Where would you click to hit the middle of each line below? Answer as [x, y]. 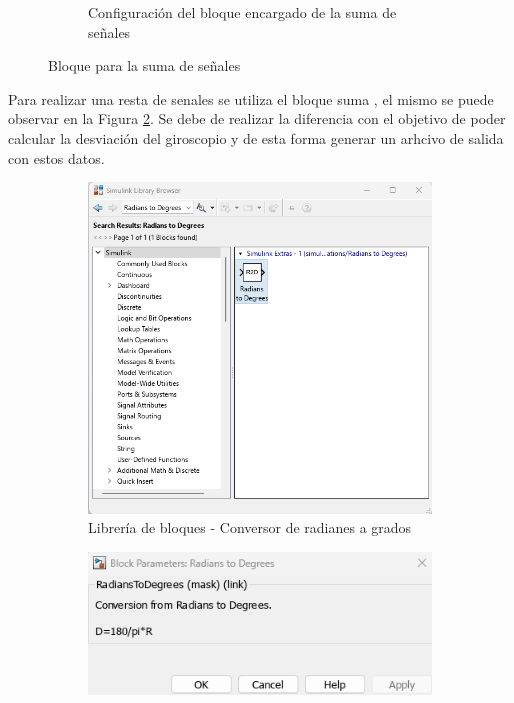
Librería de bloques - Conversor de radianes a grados [250, 527]
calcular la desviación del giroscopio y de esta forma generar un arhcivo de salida [256, 137]
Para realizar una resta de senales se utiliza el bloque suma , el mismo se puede [251, 98]
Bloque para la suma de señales [144, 65]
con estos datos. [56, 157]
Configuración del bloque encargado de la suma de [242, 12]
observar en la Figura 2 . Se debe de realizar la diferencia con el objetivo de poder [257, 118]
